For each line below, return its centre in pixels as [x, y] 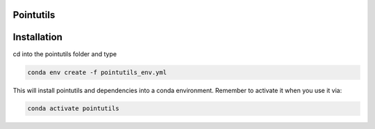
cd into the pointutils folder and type [65, 54]
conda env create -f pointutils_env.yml [97, 72]
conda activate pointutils [73, 109]
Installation [37, 37]
